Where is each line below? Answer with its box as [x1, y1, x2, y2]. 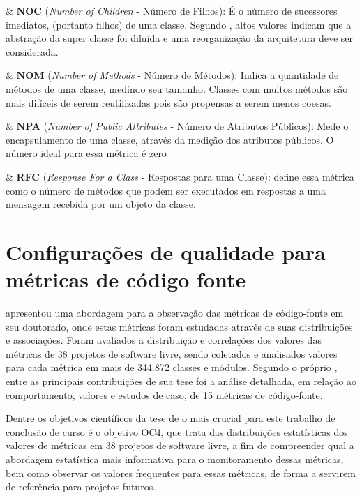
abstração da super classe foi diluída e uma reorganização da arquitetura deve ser [6, 31, 354, 45]
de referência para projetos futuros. [6, 479, 156, 494]
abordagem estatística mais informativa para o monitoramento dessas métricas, [6, 451, 344, 466]
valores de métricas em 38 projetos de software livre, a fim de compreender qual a [6, 438, 354, 453]
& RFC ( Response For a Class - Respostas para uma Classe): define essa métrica [6, 169, 354, 183]
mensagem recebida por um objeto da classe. [6, 197, 196, 211]
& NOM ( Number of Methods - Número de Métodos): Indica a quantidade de [6, 68, 339, 82]
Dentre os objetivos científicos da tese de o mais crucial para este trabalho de [6, 411, 335, 425]
